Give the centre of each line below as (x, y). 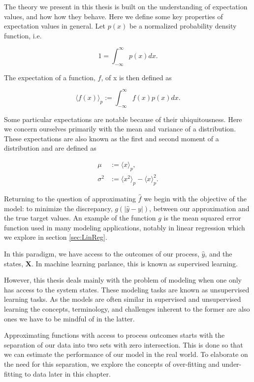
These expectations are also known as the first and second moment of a (111, 138)
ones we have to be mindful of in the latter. (69, 318)
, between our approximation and (199, 208)
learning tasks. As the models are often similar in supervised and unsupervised (123, 299)
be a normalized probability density (183, 26)
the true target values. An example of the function (80, 218)
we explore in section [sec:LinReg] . (56, 237)
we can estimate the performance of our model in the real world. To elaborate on (126, 354)
